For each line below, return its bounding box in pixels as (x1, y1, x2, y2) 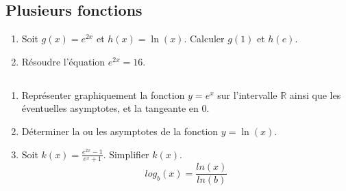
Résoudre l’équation (21, 54, 106, 68)
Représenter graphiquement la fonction (21, 87, 185, 102)
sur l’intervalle (217, 87, 277, 102)
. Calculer (184, 31, 225, 46)
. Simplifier (103, 147, 149, 161)
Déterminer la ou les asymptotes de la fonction (21, 123, 219, 138)
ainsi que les (289, 87, 341, 102)
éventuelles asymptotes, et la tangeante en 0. (21, 101, 210, 115)
